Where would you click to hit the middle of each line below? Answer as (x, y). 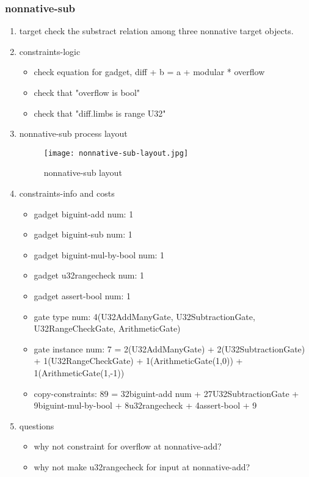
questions (37, 425)
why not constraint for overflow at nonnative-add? (128, 446)
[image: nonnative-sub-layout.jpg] (116, 153)
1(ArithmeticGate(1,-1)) (79, 372)
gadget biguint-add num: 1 (84, 213)
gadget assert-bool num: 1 (82, 296)
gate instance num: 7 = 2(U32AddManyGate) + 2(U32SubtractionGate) (169, 348)
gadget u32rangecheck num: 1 (89, 275)
